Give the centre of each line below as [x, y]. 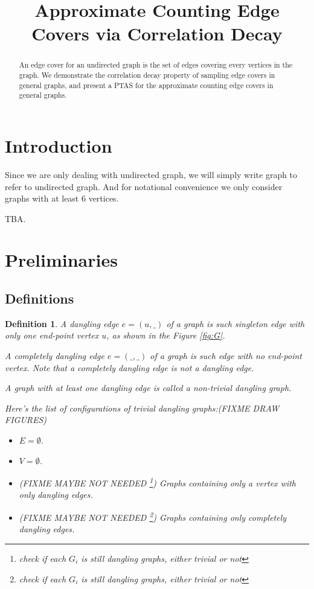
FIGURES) [26, 420]
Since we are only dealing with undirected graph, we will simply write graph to [151, 174]
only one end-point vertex [52, 335]
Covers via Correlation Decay [157, 33]
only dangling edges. [56, 495]
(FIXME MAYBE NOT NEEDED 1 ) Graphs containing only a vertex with [158, 482]
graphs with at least [42, 198]
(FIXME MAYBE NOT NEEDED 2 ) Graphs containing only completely [153, 516]
